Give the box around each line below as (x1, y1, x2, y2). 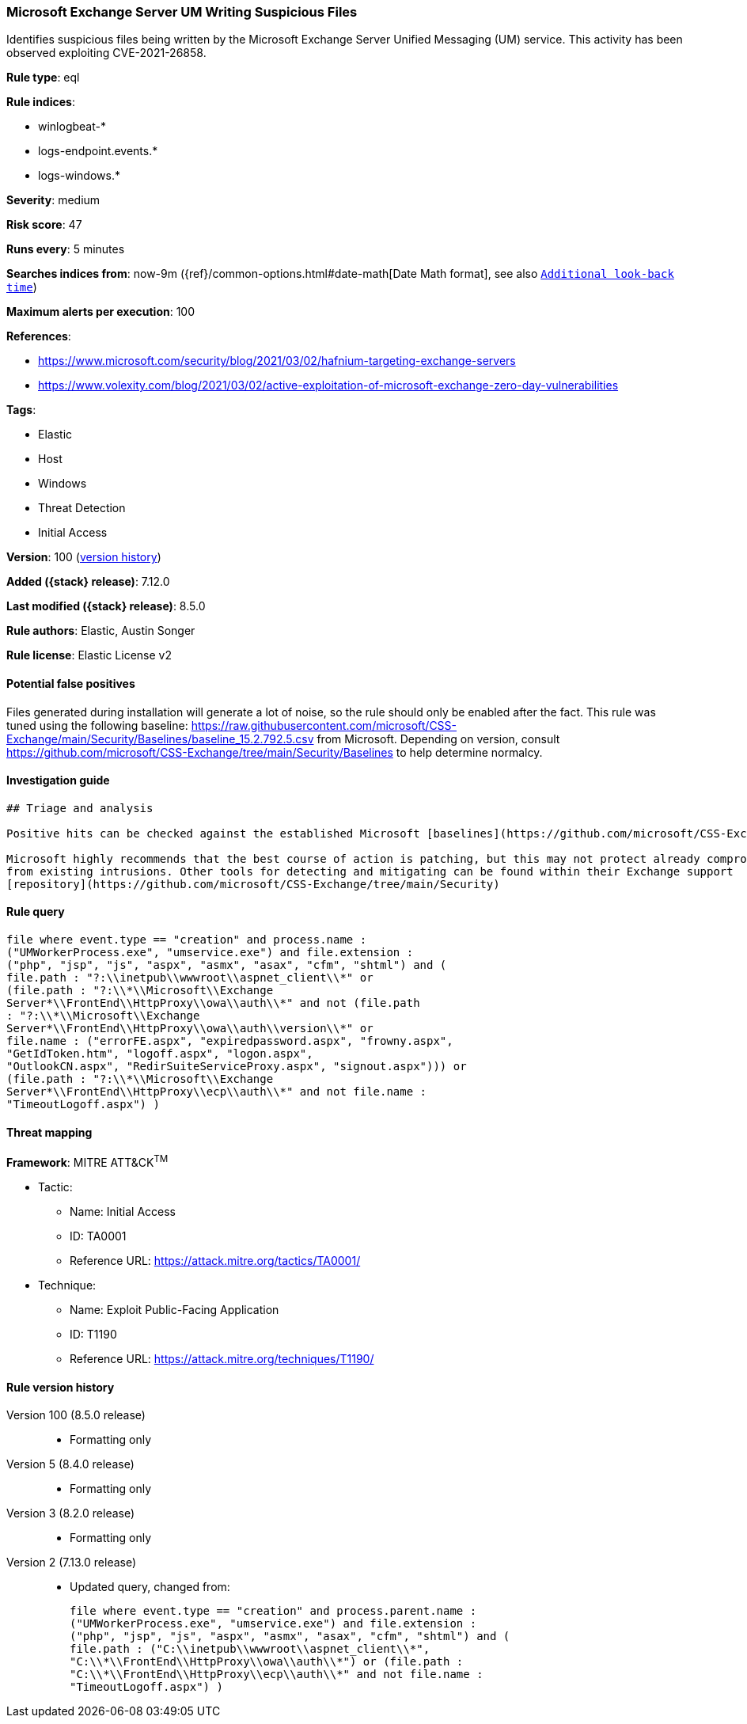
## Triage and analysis (6, 801, 154, 815)
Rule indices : (6, 95, 75, 109)
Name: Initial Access (70, 1204, 176, 1218)
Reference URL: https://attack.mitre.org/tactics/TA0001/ (70, 1253, 361, 1267)
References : (6, 329, 71, 344)
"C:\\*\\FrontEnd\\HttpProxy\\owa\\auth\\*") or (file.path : (70, 1655, 464, 1669)
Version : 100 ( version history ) (6, 550, 161, 564)
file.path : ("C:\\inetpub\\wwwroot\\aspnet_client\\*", (70, 1642, 430, 1656)
